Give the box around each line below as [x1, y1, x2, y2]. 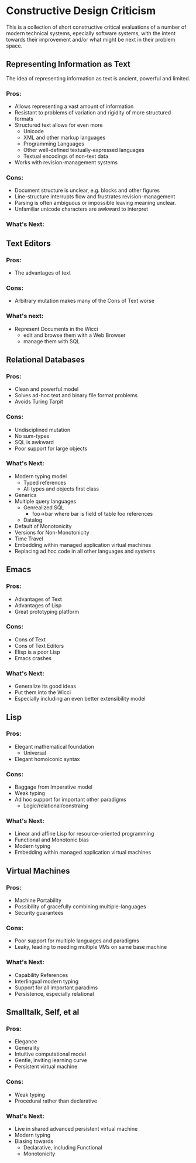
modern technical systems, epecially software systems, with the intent [6, 29, 176, 36]
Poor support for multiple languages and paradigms [14, 937, 139, 944]
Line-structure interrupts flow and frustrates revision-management [14, 193, 176, 200]
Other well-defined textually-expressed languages [23, 147, 145, 154]
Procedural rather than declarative [14, 1097, 98, 1104]
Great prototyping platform [14, 608, 80, 615]
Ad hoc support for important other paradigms [14, 796, 127, 803]
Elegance [14, 1038, 37, 1045]
